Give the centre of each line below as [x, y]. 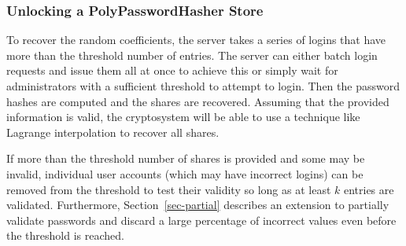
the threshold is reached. [65, 235]
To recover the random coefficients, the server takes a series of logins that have [196, 40]
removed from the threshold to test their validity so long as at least [169, 189]
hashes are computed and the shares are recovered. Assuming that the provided [198, 101]
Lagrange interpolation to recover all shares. [113, 132]
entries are [369, 189]
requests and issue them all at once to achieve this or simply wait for [172, 70]
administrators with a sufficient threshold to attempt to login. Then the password [203, 86]
